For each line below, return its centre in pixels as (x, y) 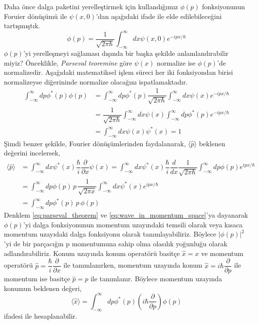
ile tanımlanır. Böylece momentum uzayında (156, 279)
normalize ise (176, 62)
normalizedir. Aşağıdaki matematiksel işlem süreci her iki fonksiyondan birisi (119, 72)
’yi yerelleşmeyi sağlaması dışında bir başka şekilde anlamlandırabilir (126, 53)
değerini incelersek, (32, 153)
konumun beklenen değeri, (43, 288)
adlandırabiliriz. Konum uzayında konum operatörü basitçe (92, 253)
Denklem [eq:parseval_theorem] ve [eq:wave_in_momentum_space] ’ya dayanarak (126, 215)
